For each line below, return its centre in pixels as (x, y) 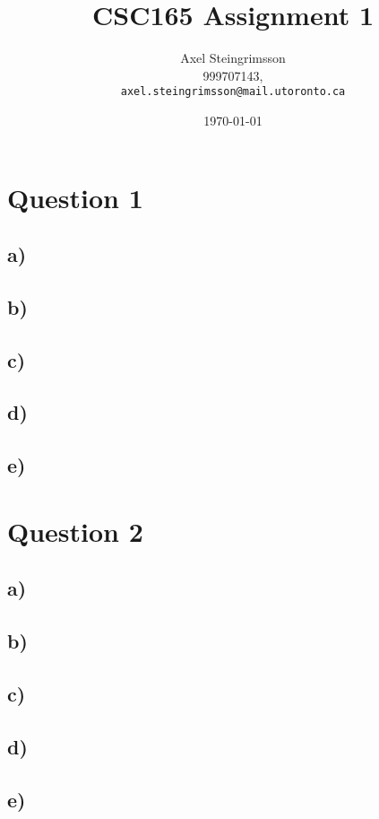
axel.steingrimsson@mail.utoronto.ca (233, 92)
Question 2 (75, 531)
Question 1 (75, 197)
